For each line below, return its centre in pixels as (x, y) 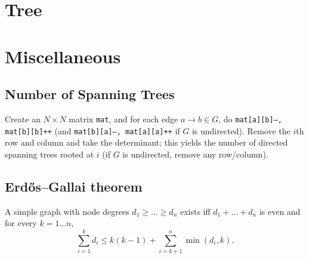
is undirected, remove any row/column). (195, 154)
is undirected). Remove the (241, 130)
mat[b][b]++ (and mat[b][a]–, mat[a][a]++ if (92, 130)
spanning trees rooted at (50, 154)
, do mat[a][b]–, (250, 118)
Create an (23, 118)
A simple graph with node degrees (67, 211)
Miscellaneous (63, 56)
